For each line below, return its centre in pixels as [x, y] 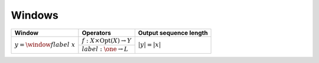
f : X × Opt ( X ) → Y [107, 41]
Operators [97, 33]
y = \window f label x [45, 45]
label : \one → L [105, 49]
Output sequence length [173, 33]
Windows [35, 15]
